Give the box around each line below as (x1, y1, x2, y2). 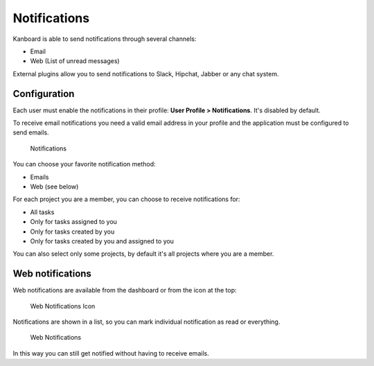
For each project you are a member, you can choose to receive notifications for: (12, 195, 240, 204)
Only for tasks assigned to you (30, 218, 118, 226)
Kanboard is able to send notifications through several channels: (12, 35, 197, 43)
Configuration (12, 87, 75, 100)
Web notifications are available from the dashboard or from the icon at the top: (12, 286, 237, 295)
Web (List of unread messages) (30, 57, 121, 65)
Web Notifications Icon (30, 302, 96, 310)
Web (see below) (30, 182, 79, 191)
